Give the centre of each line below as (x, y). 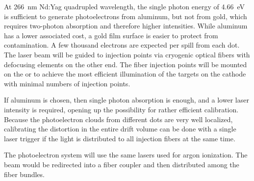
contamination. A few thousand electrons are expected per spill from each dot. (122, 45)
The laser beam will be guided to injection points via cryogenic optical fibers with (127, 54)
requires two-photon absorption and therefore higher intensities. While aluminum (126, 26)
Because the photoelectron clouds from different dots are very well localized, (118, 119)
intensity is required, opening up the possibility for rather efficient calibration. (121, 109)
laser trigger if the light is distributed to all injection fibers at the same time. (120, 138)
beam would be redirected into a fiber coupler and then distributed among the (122, 164)
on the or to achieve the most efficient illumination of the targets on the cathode (125, 74)
